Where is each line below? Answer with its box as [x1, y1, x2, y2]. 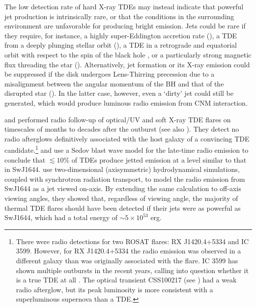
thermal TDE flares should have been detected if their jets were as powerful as [4, 202, 241, 213]
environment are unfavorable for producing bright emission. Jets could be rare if [4, 21, 246, 31]
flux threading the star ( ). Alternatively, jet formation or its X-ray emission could [4, 59, 250, 69]
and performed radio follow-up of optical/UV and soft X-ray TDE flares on [4, 114, 231, 124]
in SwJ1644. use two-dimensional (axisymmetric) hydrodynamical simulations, [4, 164, 240, 174]
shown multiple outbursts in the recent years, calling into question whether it [16, 265, 249, 275]
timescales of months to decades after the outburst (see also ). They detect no [4, 124, 239, 134]
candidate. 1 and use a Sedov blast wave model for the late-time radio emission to [4, 143, 249, 155]
